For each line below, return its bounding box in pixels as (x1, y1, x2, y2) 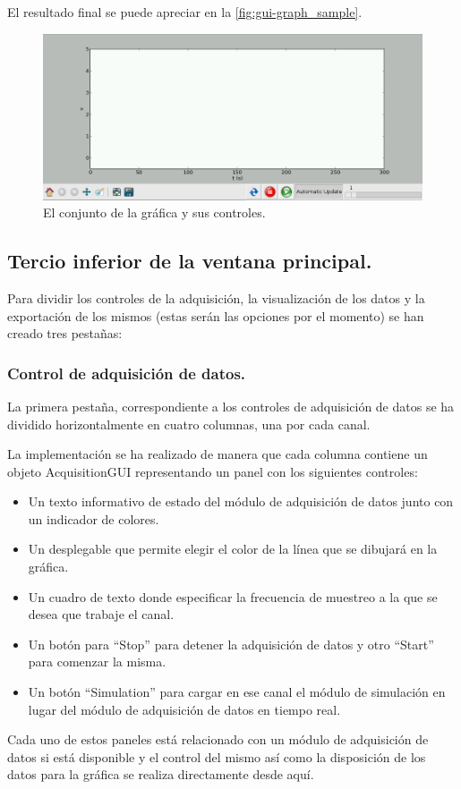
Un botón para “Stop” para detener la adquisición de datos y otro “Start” (28, 634, 434, 653)
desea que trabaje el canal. (28, 605, 175, 624)
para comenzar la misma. (28, 652, 166, 671)
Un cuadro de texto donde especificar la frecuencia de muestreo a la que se (28, 587, 438, 606)
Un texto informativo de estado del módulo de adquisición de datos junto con (28, 492, 454, 511)
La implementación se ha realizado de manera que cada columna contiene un (7, 445, 428, 463)
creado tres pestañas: (7, 324, 123, 343)
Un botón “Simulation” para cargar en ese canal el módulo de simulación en (28, 683, 446, 701)
